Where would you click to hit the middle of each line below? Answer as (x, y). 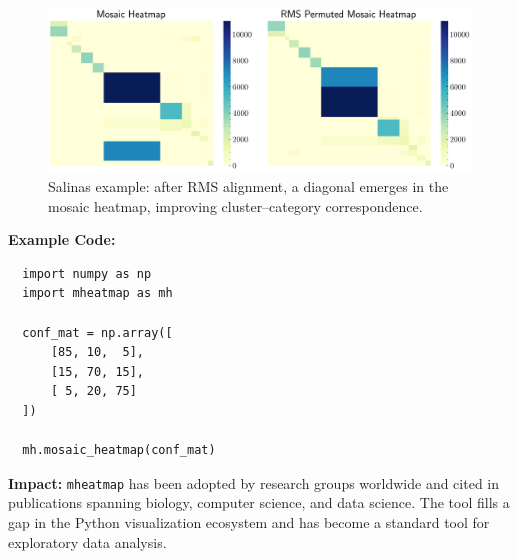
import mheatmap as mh (97, 293)
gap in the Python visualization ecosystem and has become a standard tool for (249, 521)
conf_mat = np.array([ (97, 332)
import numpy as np (87, 273)
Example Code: (62, 239)
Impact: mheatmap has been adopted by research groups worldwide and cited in (254, 482)
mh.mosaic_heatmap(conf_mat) (119, 450)
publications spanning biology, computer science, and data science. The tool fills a (259, 502)
